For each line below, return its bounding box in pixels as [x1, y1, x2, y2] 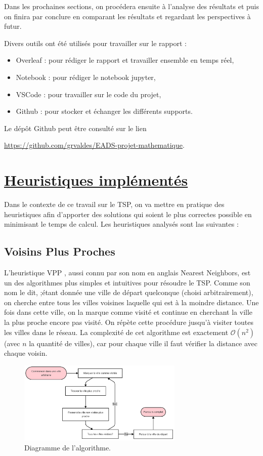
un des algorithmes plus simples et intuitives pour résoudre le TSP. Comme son [4, 277, 250, 287]
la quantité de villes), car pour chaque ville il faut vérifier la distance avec [29, 338, 258, 348]
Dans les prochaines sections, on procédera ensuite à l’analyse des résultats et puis [4, 1, 259, 11]
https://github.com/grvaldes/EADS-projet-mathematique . [4, 140, 185, 150]
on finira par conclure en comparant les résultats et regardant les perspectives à [4, 11, 251, 21]
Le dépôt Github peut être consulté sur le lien [4, 122, 147, 133]
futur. [4, 21, 22, 31]
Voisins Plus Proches [4, 243, 115, 259]
